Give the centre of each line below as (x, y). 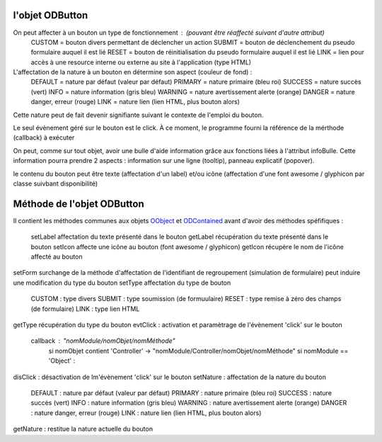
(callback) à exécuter (44, 137)
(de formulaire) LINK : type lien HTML (85, 309)
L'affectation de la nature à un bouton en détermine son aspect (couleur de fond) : (133, 72)
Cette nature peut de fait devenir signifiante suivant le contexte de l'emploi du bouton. (138, 115)
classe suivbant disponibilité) (56, 183)
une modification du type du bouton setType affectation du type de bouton (122, 283)
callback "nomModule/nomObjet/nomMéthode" (103, 341)
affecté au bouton (57, 257)
